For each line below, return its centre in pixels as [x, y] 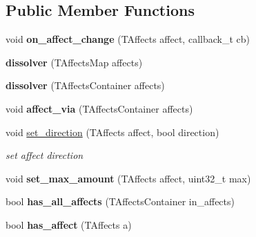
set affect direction [45, 155]
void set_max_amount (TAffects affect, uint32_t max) [128, 178]
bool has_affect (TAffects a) [69, 224]
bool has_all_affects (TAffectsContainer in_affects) [120, 201]
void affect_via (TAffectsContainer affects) [99, 108]
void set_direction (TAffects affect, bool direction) [112, 132]
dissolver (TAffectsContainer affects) [85, 85]
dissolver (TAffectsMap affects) [74, 62]
